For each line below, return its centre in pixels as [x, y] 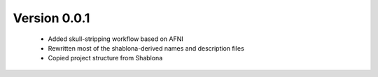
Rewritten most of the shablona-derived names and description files [146, 48]
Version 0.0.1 [51, 18]
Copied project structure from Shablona [105, 58]
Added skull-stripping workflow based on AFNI [115, 39]
